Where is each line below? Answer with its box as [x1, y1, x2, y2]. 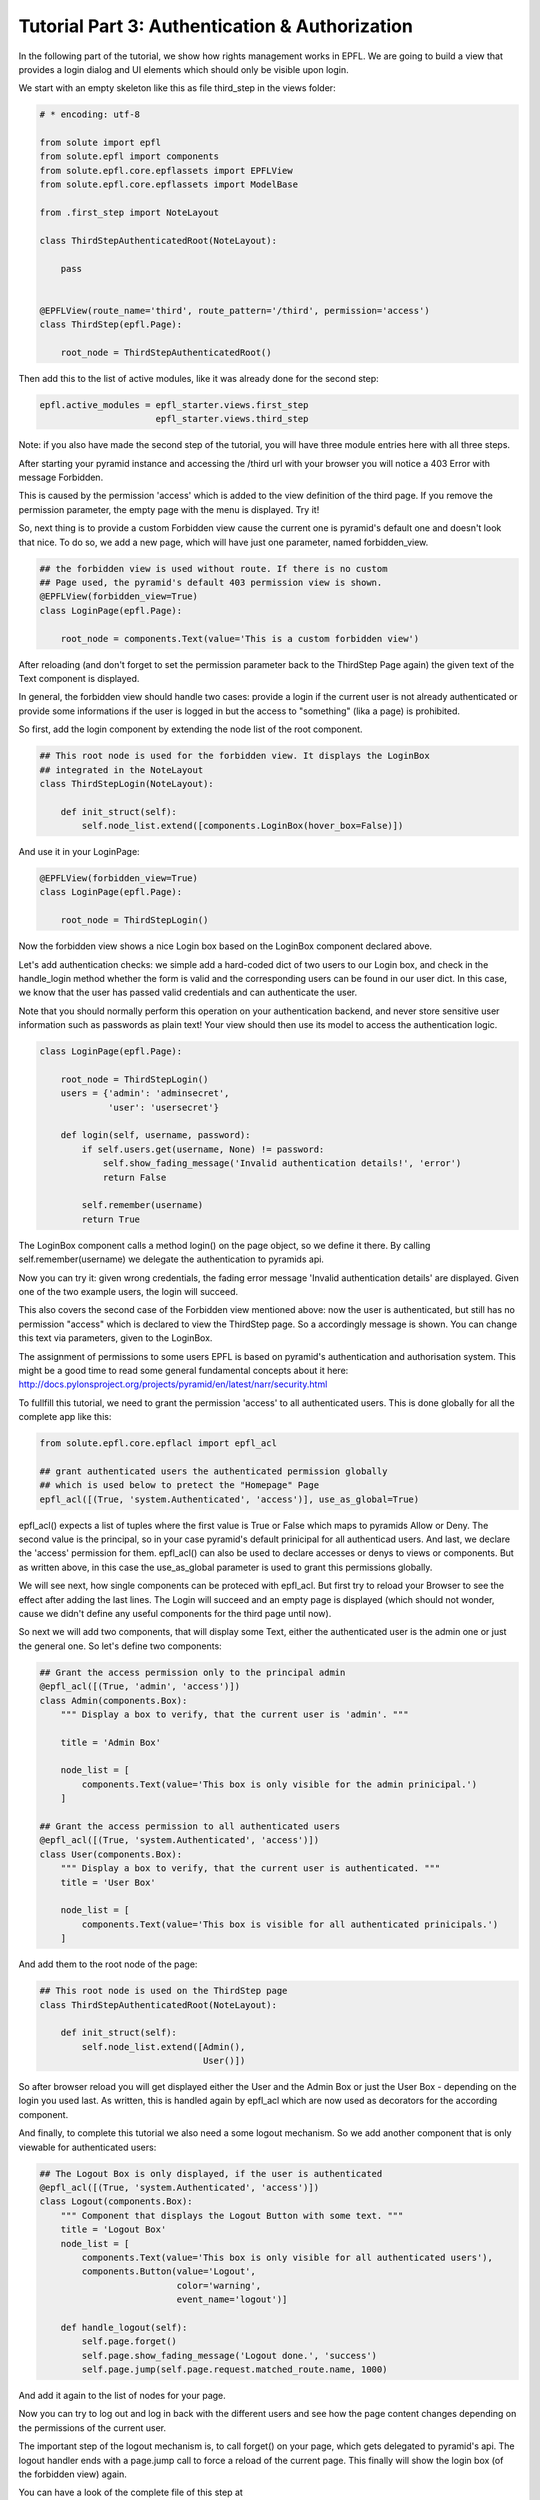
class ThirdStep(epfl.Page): [39, 319, 183, 330]
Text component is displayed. [18, 672, 140, 684]
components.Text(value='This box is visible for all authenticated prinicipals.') [81, 1918, 499, 1930]
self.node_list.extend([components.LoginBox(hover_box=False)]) [81, 820, 404, 832]
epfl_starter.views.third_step [155, 413, 309, 425]
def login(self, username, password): [60, 1130, 251, 1141]
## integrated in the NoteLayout [39, 764, 204, 775]
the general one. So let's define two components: [18, 1640, 222, 1652]
